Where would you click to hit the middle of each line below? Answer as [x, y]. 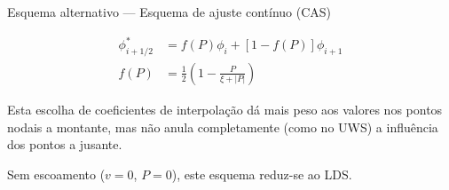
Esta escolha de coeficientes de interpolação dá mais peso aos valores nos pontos [225, 109]
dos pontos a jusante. [65, 144]
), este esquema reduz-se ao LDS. [262, 174]
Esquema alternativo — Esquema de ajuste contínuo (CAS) [169, 12]
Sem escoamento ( [56, 174]
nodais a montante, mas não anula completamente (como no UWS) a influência [223, 127]
